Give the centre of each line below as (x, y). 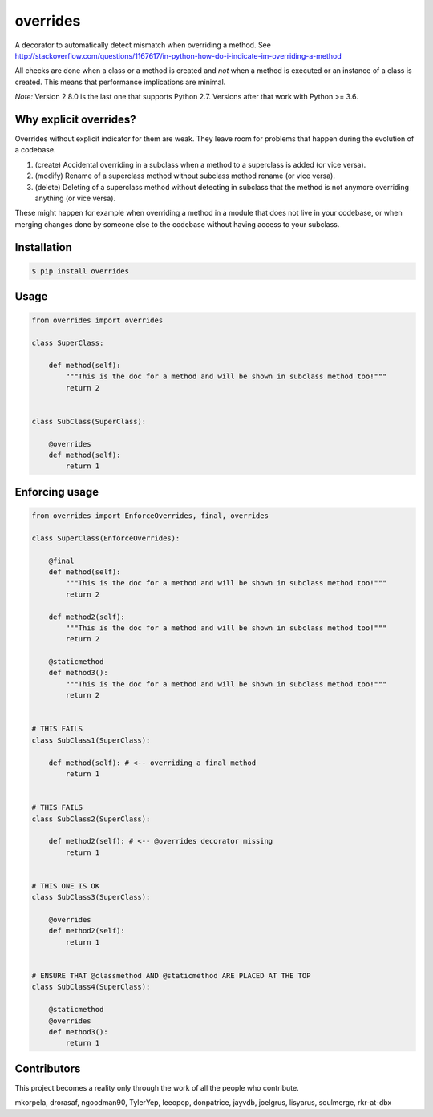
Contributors (48, 1068)
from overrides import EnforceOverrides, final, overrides (150, 516)
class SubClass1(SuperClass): (91, 740)
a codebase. (35, 150)
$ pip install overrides (81, 271)
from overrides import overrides (97, 320)
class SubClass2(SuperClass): (91, 819)
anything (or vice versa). (75, 198)
